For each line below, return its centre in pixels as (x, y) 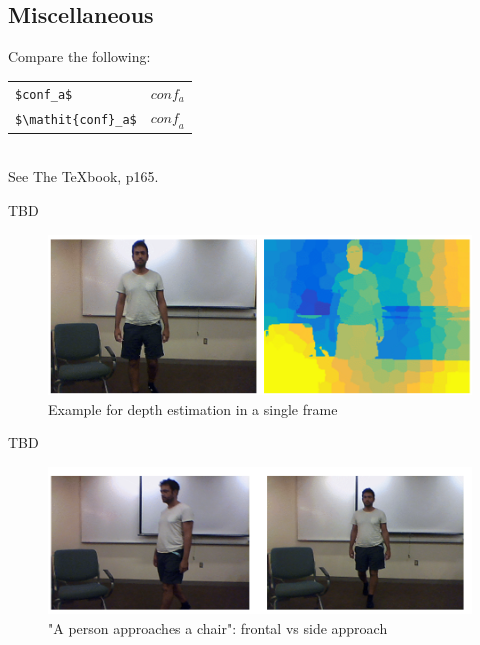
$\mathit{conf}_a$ (76, 120)
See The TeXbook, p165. (83, 176)
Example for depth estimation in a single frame (193, 408)
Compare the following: (79, 56)
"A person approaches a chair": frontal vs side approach (218, 627)
